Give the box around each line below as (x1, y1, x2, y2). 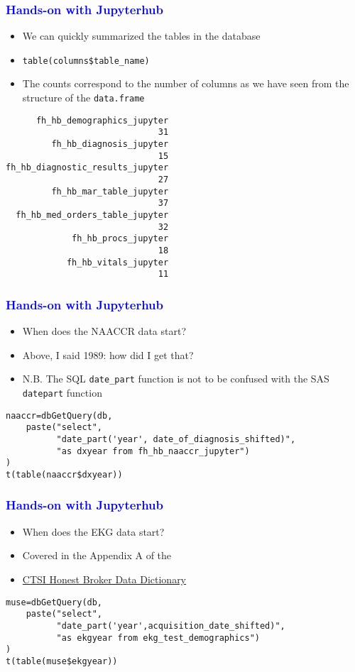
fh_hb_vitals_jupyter (66, 257, 169, 268)
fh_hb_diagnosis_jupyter (51, 139, 169, 150)
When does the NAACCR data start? (22, 324, 186, 338)
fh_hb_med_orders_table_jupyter (16, 209, 169, 220)
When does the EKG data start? (22, 524, 165, 539)
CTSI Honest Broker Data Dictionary (22, 571, 187, 586)
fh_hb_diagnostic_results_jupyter (6, 163, 169, 173)
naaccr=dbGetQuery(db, (6, 410, 113, 421)
